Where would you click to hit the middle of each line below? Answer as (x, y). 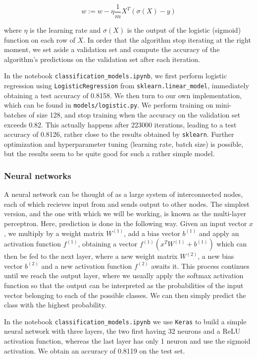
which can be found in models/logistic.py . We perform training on (109, 105)
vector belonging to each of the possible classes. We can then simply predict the (125, 295)
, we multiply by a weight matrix (54, 233)
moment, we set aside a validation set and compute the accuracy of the (112, 49)
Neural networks (38, 175)
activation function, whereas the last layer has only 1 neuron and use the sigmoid (127, 341)
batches (15, 115)
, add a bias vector (152, 233)
